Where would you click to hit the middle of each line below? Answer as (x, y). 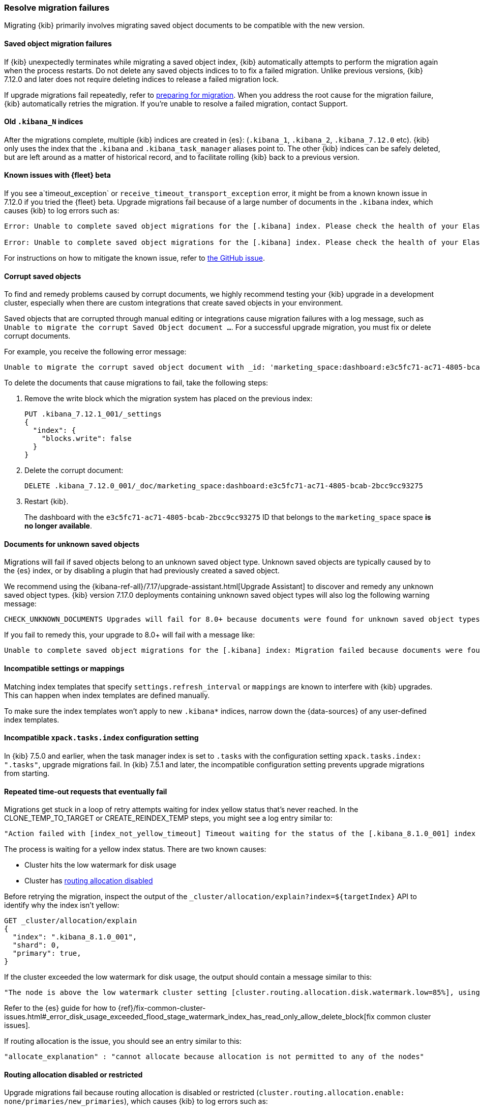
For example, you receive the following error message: (95, 352)
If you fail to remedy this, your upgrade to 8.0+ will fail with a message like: (130, 635)
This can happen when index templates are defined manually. (107, 695)
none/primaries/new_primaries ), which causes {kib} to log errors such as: (136, 1101)
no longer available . (58, 526)
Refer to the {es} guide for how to (60, 1008)
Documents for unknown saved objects (72, 544)
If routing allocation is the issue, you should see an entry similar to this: (123, 1041)
